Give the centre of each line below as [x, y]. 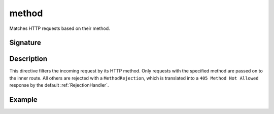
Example [23, 100]
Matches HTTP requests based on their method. [60, 28]
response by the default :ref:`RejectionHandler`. [59, 85]
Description [28, 59]
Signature [25, 43]
